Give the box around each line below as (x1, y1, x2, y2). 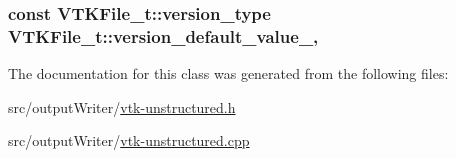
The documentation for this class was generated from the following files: (8, 63, 449, 84)
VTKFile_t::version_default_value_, (8, 23, 319, 48)
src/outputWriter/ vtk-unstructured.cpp (8, 130, 250, 151)
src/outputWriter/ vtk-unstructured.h (8, 96, 236, 117)
